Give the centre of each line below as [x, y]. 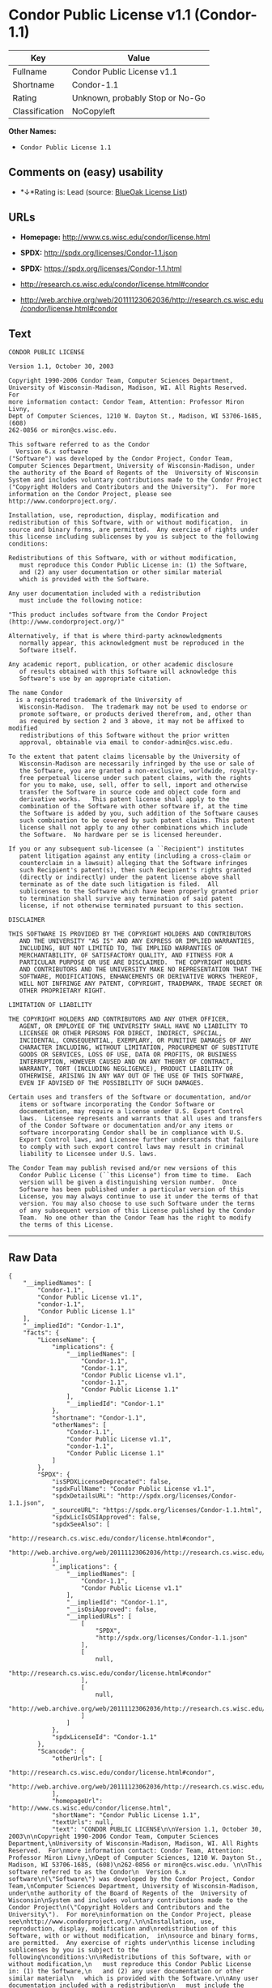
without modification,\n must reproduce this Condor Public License [130, 1964]
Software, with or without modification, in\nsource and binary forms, [134, 1936]
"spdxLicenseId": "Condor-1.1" [104, 1737]
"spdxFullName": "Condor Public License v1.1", [134, 1489]
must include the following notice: [81, 601]
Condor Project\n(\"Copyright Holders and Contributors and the [119, 1908]
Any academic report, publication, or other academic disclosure [121, 665]
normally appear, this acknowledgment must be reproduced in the [132, 643]
